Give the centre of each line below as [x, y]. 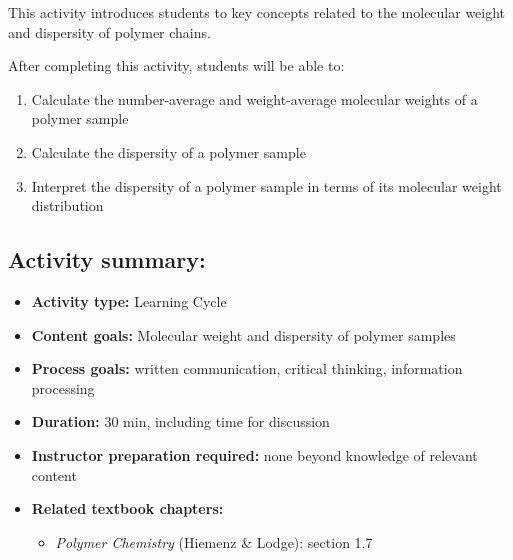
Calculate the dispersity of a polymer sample [168, 151]
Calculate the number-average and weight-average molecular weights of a [254, 98]
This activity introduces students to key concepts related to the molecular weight [257, 12]
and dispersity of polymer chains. [109, 31]
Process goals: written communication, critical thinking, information [247, 368]
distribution [67, 205]
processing [63, 387]
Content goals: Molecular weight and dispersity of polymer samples [243, 334]
